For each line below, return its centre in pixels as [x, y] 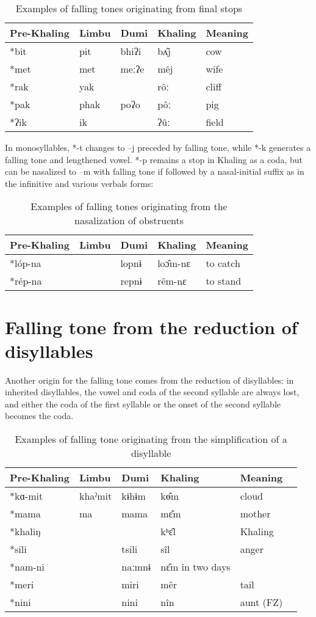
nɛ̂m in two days [196, 567]
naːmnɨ [136, 567]
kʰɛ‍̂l [168, 531]
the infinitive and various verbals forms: [79, 183]
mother [255, 514]
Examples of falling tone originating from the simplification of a [151, 439]
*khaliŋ [25, 531]
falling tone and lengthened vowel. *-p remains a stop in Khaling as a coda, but [154, 159]
